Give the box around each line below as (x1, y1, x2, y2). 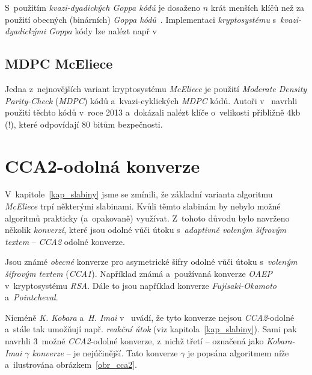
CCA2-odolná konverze (5, 153, 200, 178)
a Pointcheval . (5, 291, 58, 303)
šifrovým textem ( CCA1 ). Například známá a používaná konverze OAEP (5, 267, 273, 280)
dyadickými (5, 25, 46, 37)
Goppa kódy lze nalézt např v (49, 25, 157, 37)
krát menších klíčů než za (210, 1, 305, 13)
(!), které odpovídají (5, 117, 79, 130)
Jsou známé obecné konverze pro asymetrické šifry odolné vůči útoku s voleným (5, 255, 298, 268)
